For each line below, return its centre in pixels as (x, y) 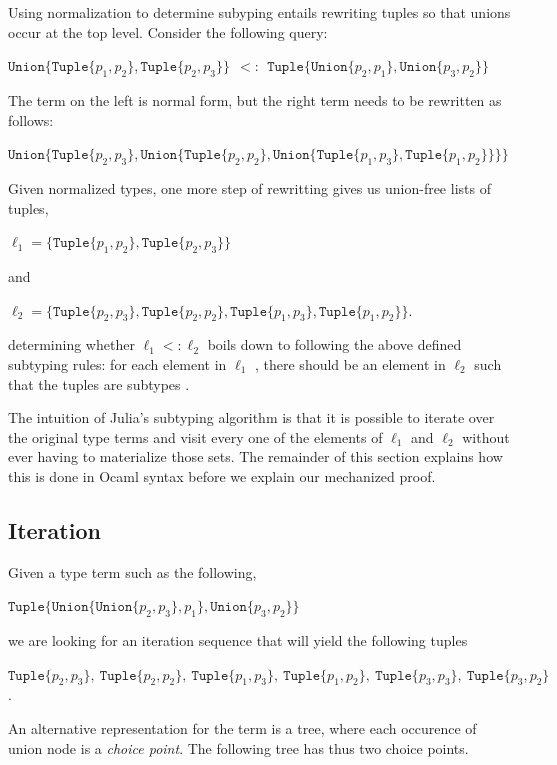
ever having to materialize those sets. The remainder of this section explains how (255, 456)
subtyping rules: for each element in (117, 363)
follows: (31, 119)
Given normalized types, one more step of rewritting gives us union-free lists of (249, 187)
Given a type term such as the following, (132, 571)
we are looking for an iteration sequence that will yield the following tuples (238, 640)
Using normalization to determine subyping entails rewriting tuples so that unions (259, 12)
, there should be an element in (350, 363)
